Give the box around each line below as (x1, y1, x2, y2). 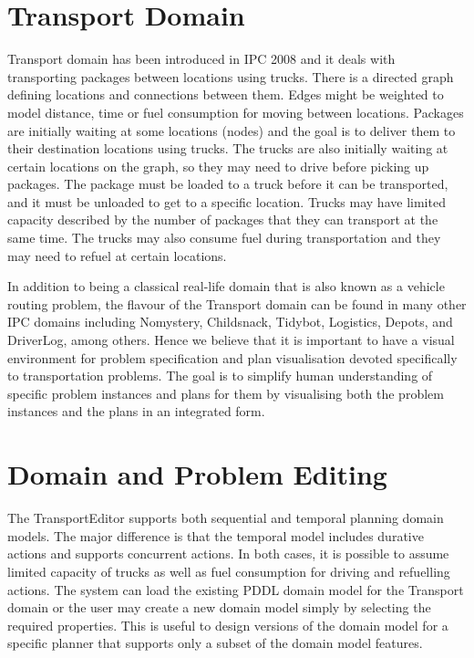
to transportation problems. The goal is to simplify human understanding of (7, 366, 433, 385)
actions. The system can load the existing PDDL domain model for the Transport (7, 580, 464, 599)
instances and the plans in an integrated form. (7, 402, 265, 421)
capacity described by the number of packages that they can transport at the (7, 210, 438, 229)
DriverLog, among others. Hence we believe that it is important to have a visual (7, 330, 455, 350)
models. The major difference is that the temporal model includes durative (7, 526, 424, 545)
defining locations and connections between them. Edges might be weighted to (7, 85, 444, 104)
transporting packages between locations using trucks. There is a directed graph (7, 67, 454, 86)
